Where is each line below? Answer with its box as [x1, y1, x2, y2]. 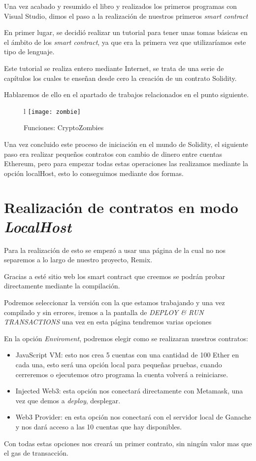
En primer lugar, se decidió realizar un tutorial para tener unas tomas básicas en [4, 27, 248, 37]
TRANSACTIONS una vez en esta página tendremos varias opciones [4, 317, 212, 327]
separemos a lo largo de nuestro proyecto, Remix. [4, 254, 153, 265]
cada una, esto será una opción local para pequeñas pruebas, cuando [15, 359, 222, 370]
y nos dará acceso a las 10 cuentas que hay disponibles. [15, 422, 182, 431]
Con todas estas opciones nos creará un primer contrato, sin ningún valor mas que [4, 438, 252, 448]
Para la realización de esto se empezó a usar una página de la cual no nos [4, 245, 226, 255]
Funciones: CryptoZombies [24, 122, 104, 133]
